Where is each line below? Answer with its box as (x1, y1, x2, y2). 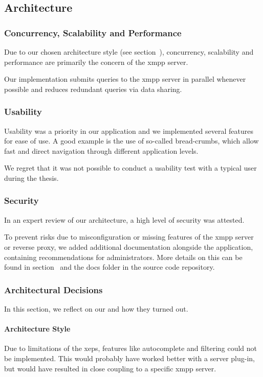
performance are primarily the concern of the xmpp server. (4, 56, 188, 67)
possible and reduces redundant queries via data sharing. (4, 83, 182, 94)
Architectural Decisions (4, 283, 103, 296)
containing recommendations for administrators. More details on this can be (4, 251, 243, 262)
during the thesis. (4, 172, 59, 183)
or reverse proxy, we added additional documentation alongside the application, (4, 241, 253, 252)
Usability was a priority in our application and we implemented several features (4, 125, 254, 136)
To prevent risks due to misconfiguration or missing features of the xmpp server (4, 231, 254, 242)
